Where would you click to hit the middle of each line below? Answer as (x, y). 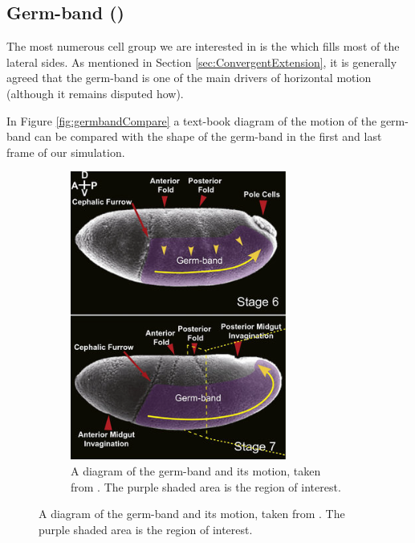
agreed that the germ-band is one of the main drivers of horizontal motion (189, 78)
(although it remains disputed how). (95, 93)
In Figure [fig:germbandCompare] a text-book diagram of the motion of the (192, 120)
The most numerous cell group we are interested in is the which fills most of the (203, 46)
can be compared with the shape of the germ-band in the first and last (208, 136)
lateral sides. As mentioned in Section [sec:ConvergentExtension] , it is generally (202, 62)
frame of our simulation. (66, 152)
